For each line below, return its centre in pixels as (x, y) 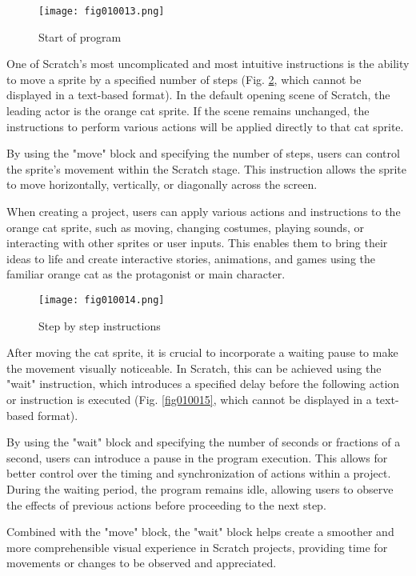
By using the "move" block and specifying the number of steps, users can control (203, 153)
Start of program (80, 36)
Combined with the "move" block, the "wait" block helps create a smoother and (200, 532)
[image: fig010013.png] (102, 11)
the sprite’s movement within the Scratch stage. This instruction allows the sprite (206, 168)
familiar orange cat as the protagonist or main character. (146, 274)
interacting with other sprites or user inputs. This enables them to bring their (197, 243)
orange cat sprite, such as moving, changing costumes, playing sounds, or (186, 227)
